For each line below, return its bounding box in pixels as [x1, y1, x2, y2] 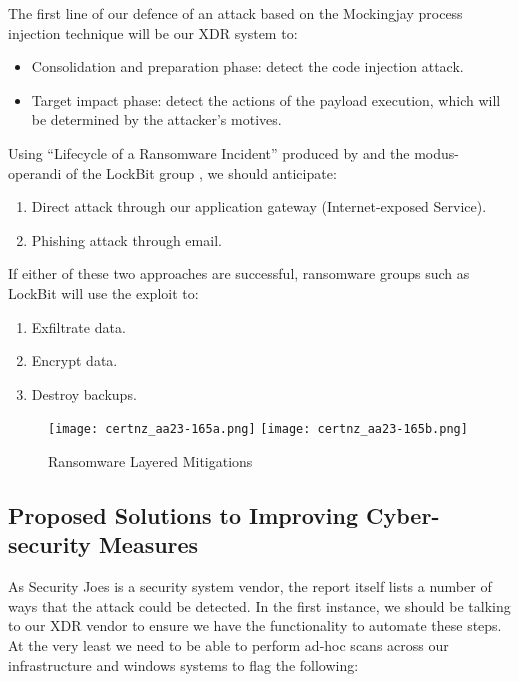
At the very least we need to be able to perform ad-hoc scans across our [8, 634, 449, 655]
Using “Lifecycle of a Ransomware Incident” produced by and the [8, 142, 410, 163]
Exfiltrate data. [31, 316, 126, 337]
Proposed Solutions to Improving [8, 499, 359, 530]
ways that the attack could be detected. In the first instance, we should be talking [8, 595, 511, 616]
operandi [8, 162, 62, 183]
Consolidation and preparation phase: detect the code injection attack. [31, 56, 464, 77]
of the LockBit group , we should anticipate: [66, 162, 337, 183]
